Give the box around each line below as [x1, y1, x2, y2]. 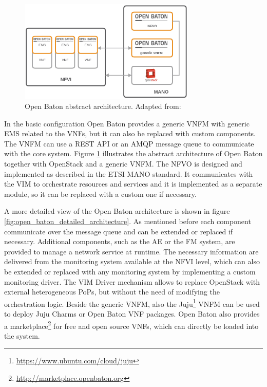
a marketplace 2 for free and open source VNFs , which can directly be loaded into [4, 319, 259, 331]
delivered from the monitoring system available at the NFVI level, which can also [4, 256, 260, 267]
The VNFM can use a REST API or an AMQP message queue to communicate [4, 138, 254, 149]
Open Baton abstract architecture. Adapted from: [25, 101, 181, 112]
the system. [4, 330, 40, 341]
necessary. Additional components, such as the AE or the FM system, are [4, 236, 235, 247]
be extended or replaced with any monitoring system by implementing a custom [4, 266, 256, 277]
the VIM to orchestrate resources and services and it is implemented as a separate [4, 178, 262, 189]
